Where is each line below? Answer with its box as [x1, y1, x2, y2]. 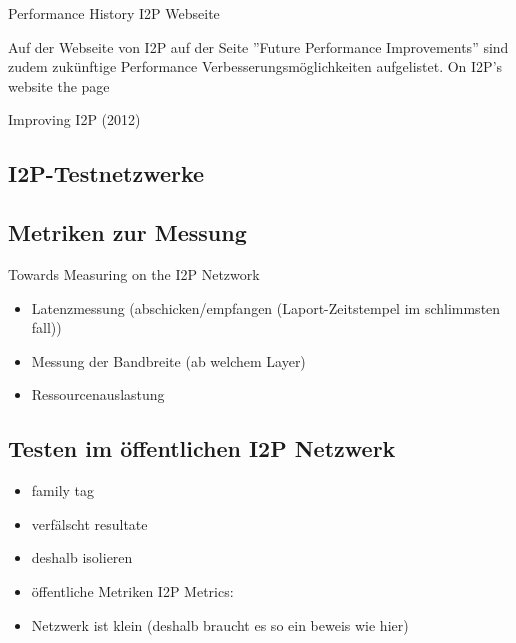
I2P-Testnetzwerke [8, 158, 205, 189]
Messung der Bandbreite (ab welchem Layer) [31, 350, 306, 371]
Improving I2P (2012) [8, 109, 141, 130]
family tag [31, 480, 95, 501]
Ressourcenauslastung [31, 384, 165, 405]
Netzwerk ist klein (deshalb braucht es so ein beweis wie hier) [31, 614, 409, 635]
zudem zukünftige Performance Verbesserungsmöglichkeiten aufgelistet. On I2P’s [8, 56, 503, 77]
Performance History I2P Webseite [8, 3, 220, 23]
